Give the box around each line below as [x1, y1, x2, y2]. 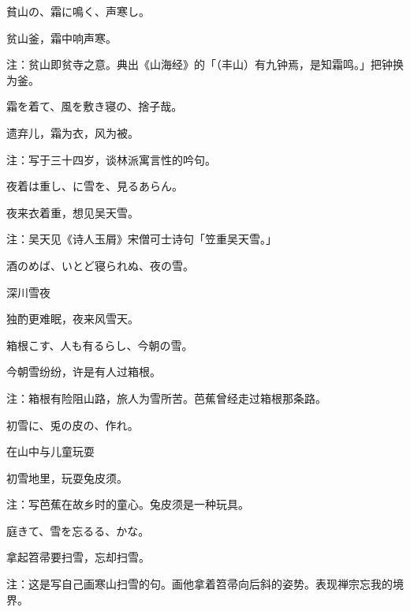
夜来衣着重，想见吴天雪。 [6, 204, 139, 220]
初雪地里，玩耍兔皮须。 [6, 469, 128, 486]
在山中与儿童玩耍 [6, 443, 95, 460]
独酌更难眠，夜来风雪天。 [6, 310, 139, 327]
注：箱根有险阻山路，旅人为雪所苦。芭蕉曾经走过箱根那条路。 [6, 389, 326, 406]
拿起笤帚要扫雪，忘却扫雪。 [6, 549, 150, 565]
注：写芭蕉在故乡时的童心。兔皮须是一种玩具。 [6, 496, 249, 513]
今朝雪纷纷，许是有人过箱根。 [6, 363, 161, 380]
